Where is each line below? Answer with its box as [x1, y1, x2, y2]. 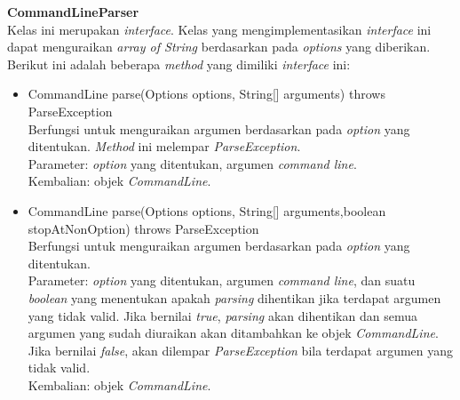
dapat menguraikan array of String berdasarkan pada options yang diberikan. [7, 37, 431, 56]
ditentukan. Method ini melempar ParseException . [28, 137, 301, 156]
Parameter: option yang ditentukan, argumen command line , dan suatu [28, 271, 416, 290]
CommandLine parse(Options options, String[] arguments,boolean [28, 201, 386, 220]
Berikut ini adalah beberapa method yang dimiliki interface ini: [7, 54, 351, 73]
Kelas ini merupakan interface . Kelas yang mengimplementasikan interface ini [7, 20, 432, 38]
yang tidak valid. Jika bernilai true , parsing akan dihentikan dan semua [28, 306, 417, 324]
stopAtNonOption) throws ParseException [28, 219, 259, 237]
